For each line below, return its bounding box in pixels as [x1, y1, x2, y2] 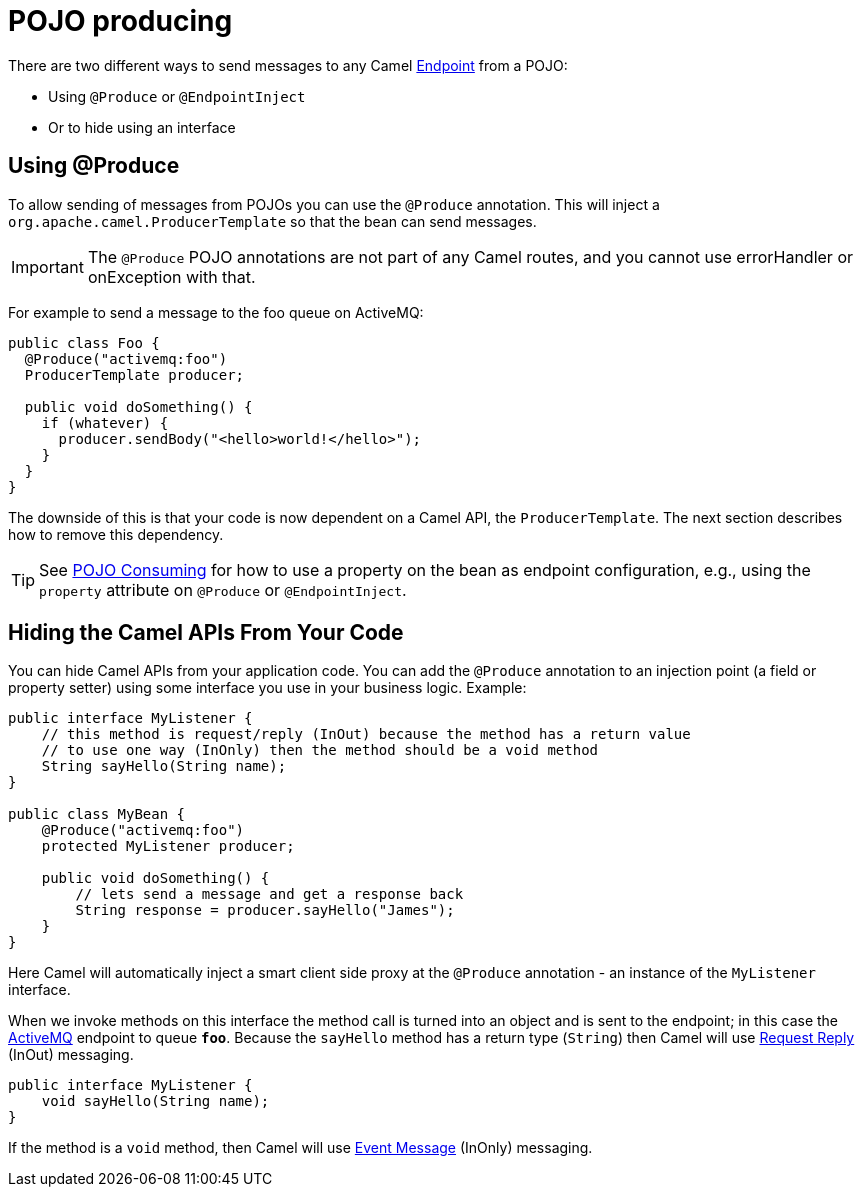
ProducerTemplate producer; [24, 366, 245, 383]
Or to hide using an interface [48, 118, 236, 136]
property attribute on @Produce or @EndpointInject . [39, 579, 407, 600]
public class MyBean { [8, 806, 186, 823]
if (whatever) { [41, 414, 169, 431]
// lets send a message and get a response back [75, 886, 464, 903]
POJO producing [8, 4, 233, 38]
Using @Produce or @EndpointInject [48, 87, 306, 105]
